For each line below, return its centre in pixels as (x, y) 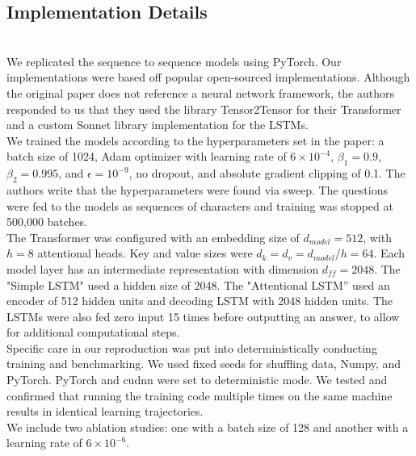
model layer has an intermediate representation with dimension (163, 268)
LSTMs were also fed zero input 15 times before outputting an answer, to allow (203, 316)
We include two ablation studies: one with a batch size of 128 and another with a (208, 427)
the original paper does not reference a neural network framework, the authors (201, 92)
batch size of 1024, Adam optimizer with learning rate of (147, 156)
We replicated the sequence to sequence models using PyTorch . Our (174, 61)
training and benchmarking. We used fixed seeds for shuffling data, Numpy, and (204, 364)
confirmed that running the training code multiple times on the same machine (200, 395)
